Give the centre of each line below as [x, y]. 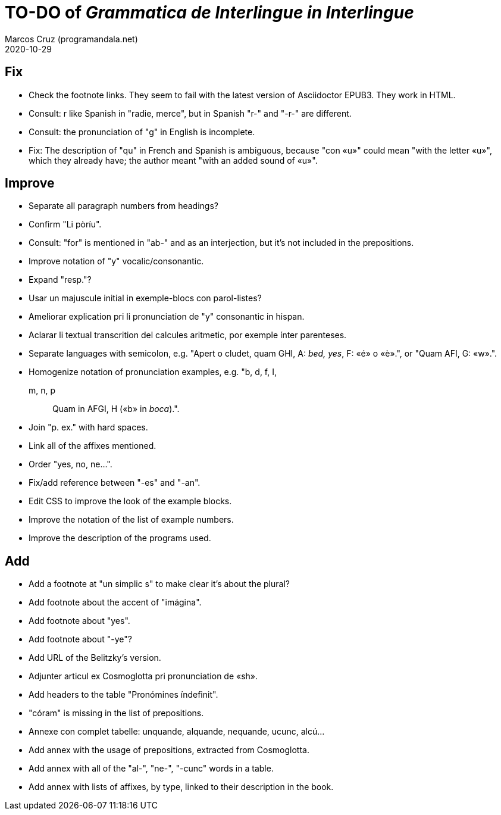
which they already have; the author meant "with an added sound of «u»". [173, 160]
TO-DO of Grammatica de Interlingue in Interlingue [209, 13]
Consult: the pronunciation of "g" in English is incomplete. [142, 132]
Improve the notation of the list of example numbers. [131, 520]
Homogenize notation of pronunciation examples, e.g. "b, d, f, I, [153, 372]
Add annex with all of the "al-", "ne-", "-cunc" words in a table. [151, 769]
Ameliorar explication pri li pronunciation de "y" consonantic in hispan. [167, 317]
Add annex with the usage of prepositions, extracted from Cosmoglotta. [169, 750]
